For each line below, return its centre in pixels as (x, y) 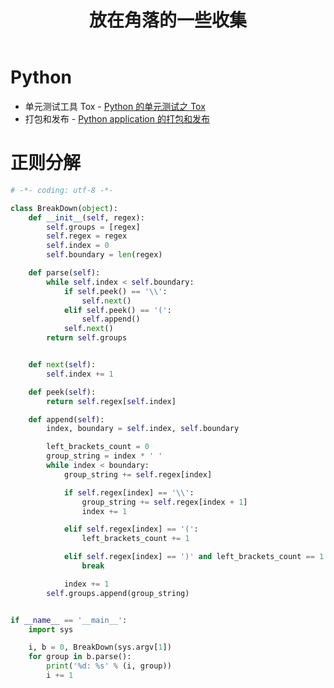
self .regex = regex (87, 236)
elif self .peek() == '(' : (117, 310)
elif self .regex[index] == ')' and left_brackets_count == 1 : (196, 557)
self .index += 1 (80, 374)
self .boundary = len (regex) (104, 255)
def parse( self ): (64, 273)
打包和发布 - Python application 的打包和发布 (117, 118)
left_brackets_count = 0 (98, 447)
